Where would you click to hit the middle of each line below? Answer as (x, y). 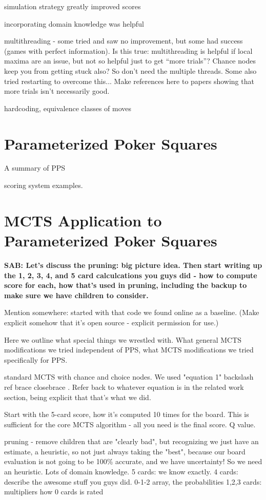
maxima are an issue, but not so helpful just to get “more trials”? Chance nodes (130, 61)
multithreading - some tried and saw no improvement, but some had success (124, 41)
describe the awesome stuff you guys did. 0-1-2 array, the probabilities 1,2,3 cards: (133, 481)
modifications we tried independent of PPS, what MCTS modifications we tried (129, 350)
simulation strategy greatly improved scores (73, 6)
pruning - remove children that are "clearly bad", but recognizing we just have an (131, 441)
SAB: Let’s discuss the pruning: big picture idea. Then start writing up (133, 265)
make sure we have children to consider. (76, 295)
